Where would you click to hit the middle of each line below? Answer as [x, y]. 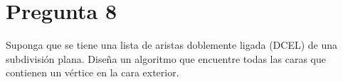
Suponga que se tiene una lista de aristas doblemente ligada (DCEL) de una [172, 45]
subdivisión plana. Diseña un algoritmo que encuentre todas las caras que [166, 58]
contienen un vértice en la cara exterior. [93, 72]
